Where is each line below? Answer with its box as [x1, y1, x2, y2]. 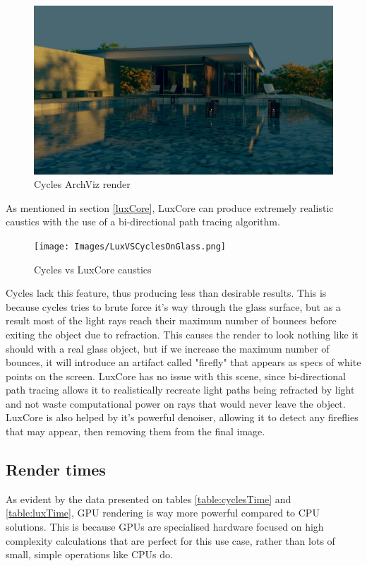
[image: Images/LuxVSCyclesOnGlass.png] [34, 241, 227, 252]
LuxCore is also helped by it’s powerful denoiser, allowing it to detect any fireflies [6, 410, 359, 425]
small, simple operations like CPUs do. [6, 547, 173, 562]
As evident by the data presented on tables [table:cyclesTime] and [6, 491, 291, 506]
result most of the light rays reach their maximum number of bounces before [6, 313, 337, 328]
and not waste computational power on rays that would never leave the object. [6, 396, 346, 411]
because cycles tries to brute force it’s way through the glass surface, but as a [6, 299, 341, 314]
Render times [6, 459, 106, 480]
